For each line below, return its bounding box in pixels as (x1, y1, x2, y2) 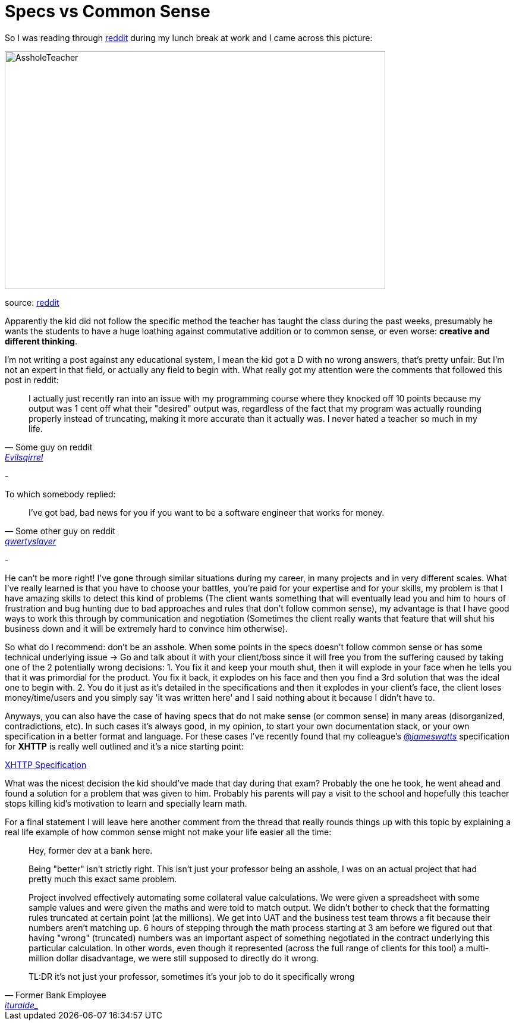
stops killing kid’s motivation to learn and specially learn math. (5, 798, 247, 808)
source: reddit (5, 297, 59, 308)
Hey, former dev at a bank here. (29, 845, 153, 855)
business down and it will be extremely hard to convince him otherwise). (5, 623, 288, 634)
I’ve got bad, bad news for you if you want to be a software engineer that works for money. (29, 507, 385, 518)
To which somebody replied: (5, 488, 116, 499)
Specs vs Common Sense (5, 1, 210, 21)
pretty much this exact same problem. (29, 873, 177, 884)
